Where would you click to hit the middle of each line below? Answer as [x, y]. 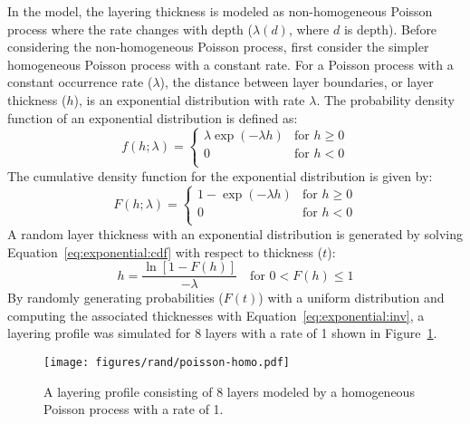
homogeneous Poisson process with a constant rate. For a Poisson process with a [230, 64]
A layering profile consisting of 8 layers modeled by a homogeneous [229, 391]
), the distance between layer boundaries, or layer [297, 82]
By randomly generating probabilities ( [115, 298]
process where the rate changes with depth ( [130, 29]
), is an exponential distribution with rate [189, 99]
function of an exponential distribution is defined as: [153, 117]
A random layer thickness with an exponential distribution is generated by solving [235, 233]
